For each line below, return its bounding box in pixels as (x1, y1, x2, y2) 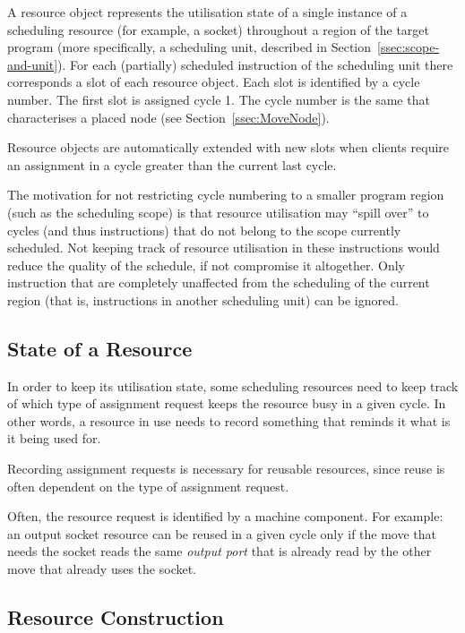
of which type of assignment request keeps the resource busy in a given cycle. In (7, 394, 446, 413)
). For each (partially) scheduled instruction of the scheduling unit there (57, 55, 453, 73)
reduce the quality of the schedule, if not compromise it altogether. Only (7, 255, 405, 274)
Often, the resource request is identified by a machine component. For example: (7, 507, 443, 526)
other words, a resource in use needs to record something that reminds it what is (7, 411, 451, 430)
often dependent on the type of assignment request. (7, 476, 289, 495)
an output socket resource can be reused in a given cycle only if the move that (7, 524, 437, 543)
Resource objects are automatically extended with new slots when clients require (7, 138, 450, 157)
